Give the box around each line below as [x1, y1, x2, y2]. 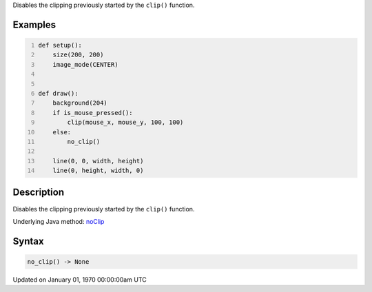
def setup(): [38, 41, 83, 49]
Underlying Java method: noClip [12, 217, 105, 225]
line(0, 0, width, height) [52, 157, 144, 165]
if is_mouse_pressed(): [52, 109, 134, 116]
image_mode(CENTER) [52, 61, 118, 68]
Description [12, 187, 65, 198]
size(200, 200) [52, 51, 104, 59]
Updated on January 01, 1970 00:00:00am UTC [12, 275, 147, 284]
